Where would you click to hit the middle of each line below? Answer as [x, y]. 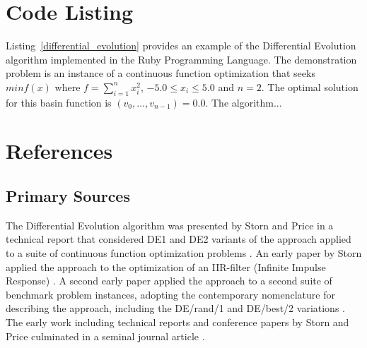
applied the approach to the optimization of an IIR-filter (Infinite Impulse [166, 266]
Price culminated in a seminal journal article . [105, 336]
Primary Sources [68, 196]
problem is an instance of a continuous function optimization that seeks [161, 73]
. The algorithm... [244, 102]
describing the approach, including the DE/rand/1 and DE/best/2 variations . [175, 308]
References [59, 151]
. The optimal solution [310, 86]
